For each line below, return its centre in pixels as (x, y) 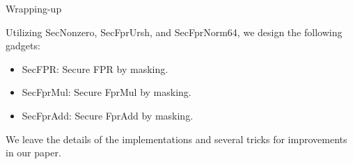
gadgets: (23, 46)
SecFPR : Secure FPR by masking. (95, 68)
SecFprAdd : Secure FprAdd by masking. (108, 115)
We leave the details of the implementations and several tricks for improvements (176, 139)
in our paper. (33, 153)
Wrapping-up (34, 8)
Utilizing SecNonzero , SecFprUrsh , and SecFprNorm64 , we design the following (174, 32)
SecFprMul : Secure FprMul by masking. (107, 92)
